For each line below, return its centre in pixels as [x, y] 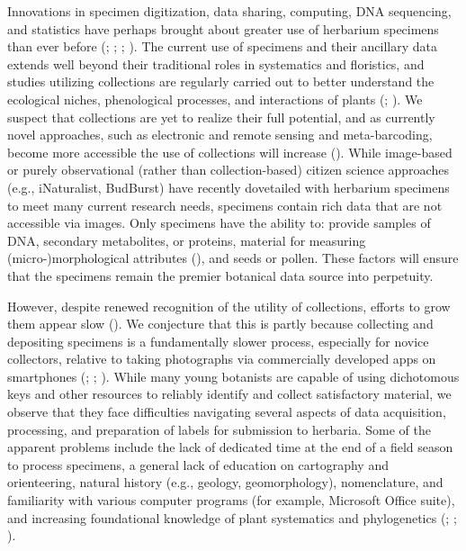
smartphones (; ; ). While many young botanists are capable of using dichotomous [233, 376]
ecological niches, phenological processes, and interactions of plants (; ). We [215, 99]
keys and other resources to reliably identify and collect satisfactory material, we [229, 394]
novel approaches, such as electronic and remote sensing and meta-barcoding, [220, 135]
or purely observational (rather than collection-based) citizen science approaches [228, 170]
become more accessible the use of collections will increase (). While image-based [230, 152]
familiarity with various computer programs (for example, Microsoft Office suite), [231, 500]
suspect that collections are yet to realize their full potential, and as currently [221, 117]
